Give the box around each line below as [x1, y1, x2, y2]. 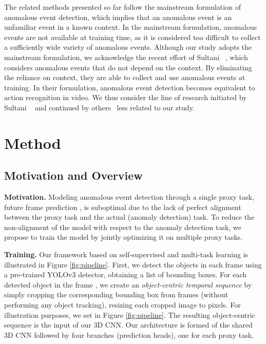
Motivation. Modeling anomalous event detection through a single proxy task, [4, 192, 254, 202]
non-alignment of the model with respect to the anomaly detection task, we [4, 221, 241, 232]
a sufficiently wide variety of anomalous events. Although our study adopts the [4, 42, 252, 52]
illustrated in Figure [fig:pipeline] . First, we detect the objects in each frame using [4, 259, 262, 270]
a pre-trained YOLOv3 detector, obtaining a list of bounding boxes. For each [4, 269, 247, 280]
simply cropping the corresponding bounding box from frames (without [4, 289, 229, 300]
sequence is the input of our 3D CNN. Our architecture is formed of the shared [4, 319, 253, 330]
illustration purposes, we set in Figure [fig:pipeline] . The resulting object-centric [4, 309, 255, 320]
